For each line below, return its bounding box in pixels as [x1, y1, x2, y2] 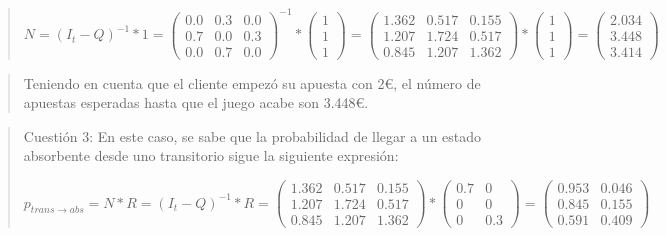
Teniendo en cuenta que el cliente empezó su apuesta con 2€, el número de [23, 72, 481, 93]
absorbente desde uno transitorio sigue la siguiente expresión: [23, 145, 399, 166]
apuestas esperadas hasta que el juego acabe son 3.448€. [23, 92, 369, 113]
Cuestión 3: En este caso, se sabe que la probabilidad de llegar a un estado [23, 125, 482, 146]
